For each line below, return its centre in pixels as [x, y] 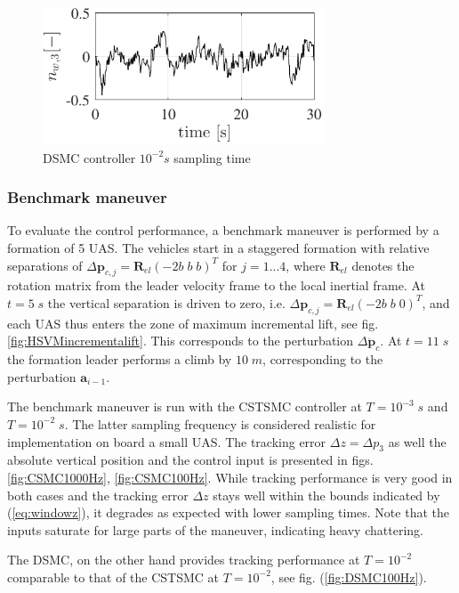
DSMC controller [89, 157]
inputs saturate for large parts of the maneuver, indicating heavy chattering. [215, 529]
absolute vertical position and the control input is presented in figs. [190, 460]
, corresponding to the [323, 359]
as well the [417, 441]
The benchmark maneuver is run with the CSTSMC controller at [185, 406]
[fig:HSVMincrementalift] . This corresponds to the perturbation [181, 341]
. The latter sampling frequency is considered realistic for [220, 423]
